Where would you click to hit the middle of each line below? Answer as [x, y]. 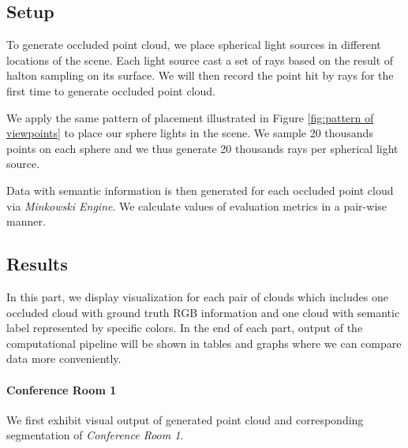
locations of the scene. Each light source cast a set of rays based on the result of [200, 60]
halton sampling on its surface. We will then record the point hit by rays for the [200, 75]
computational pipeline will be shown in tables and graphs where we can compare [204, 343]
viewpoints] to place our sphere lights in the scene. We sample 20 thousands [190, 133]
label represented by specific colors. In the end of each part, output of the [185, 328]
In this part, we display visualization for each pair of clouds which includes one [197, 296]
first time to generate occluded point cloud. [111, 90]
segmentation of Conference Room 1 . [95, 435]
